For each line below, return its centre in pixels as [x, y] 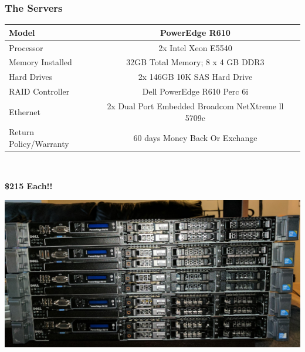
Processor [26, 47]
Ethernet [25, 111]
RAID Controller [39, 91]
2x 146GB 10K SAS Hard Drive [195, 77]
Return [22, 132]
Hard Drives [31, 77]
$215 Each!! [29, 185]
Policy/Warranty [39, 143]
